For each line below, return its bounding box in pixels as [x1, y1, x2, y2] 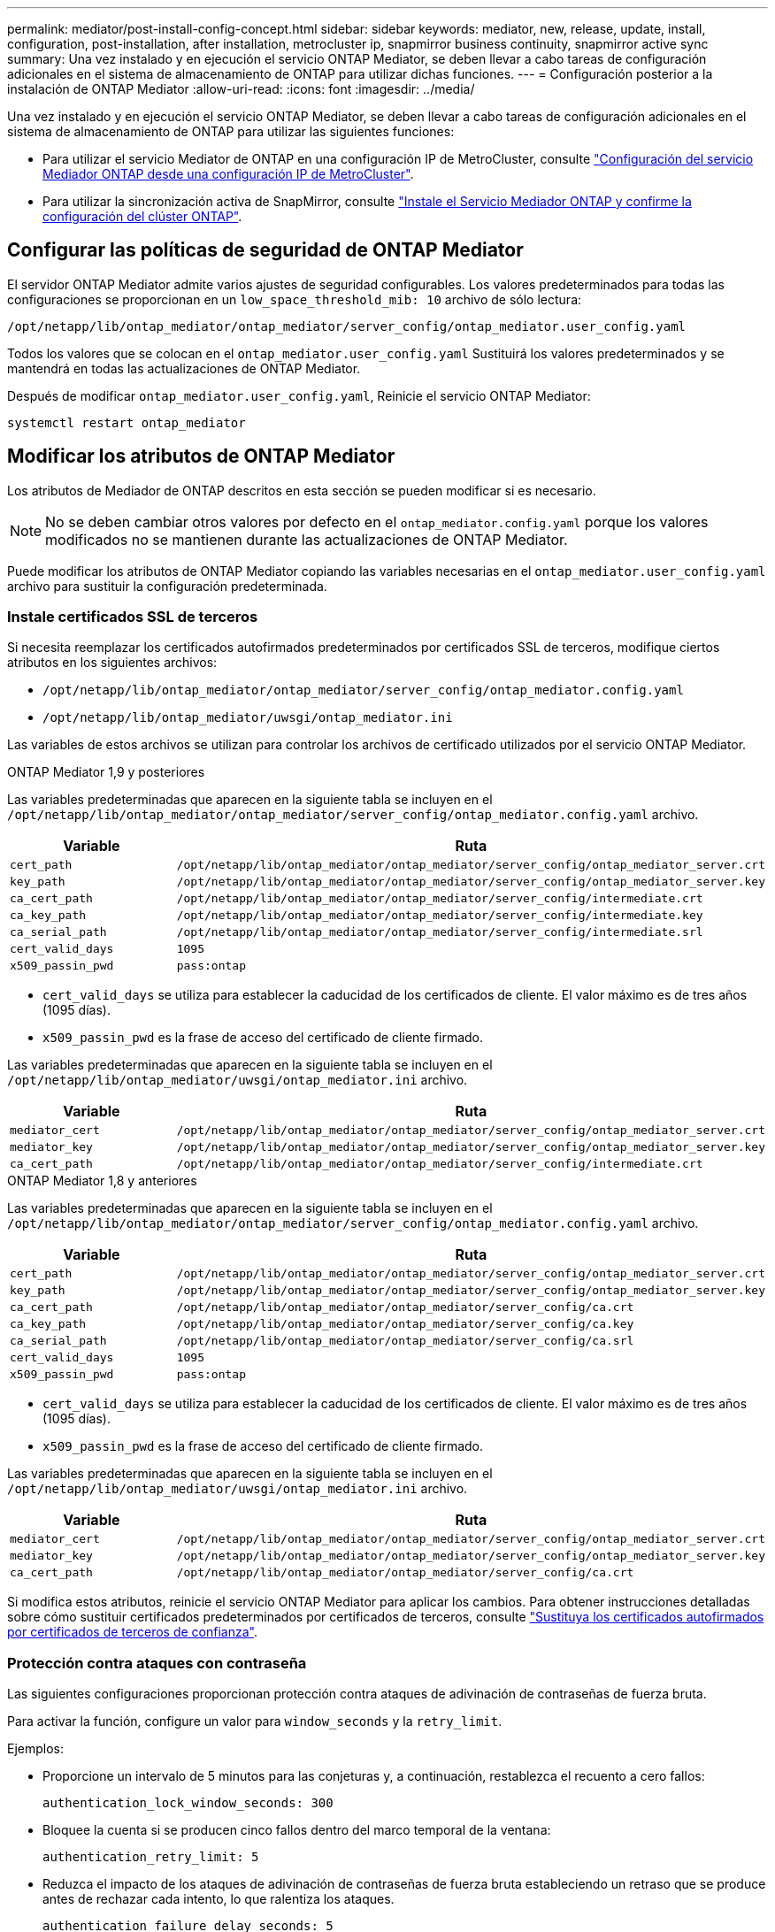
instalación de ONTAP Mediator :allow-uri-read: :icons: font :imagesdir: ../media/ [7, 81, 475, 96]
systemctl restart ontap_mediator [7, 415, 246, 430]
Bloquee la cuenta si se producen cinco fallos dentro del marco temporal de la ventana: [42, 1822, 551, 1838]
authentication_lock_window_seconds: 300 [42, 1796, 334, 1811]
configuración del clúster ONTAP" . [42, 209, 242, 224]
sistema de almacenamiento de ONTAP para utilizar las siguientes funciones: [7, 124, 455, 139]
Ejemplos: [7, 1741, 65, 1757]
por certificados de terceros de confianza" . [7, 1624, 257, 1640]
